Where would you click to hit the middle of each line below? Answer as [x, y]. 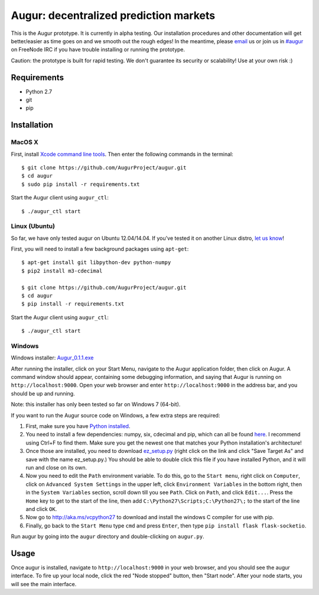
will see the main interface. [44, 584]
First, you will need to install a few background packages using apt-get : [100, 249]
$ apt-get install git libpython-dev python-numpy [96, 263]
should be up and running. [43, 393]
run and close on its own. [56, 467]
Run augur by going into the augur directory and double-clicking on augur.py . [108, 536]
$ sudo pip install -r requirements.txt [81, 184]
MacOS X [25, 142]
